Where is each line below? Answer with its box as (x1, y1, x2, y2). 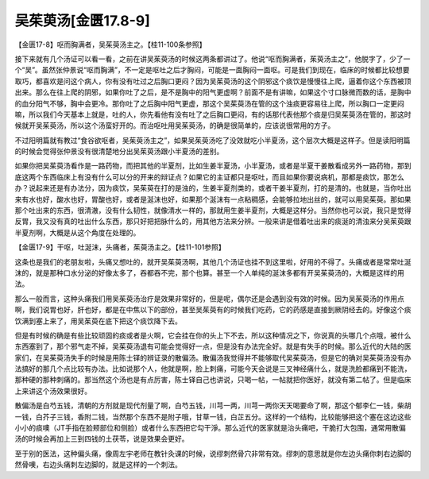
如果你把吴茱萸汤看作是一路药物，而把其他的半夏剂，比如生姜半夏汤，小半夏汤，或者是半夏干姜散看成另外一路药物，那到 (14, 161, 412, 171)
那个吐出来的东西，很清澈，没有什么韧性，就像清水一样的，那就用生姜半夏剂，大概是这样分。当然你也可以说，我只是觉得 (14, 206, 412, 215)
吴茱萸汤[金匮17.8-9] (14, 12, 151, 29)
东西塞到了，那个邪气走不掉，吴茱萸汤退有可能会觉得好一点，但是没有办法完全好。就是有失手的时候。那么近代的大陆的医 (14, 342, 412, 351)
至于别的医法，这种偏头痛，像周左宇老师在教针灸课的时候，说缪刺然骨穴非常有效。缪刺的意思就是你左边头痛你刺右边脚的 (14, 449, 412, 458)
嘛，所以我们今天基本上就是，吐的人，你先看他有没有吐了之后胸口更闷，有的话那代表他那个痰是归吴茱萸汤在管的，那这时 (14, 110, 412, 119)
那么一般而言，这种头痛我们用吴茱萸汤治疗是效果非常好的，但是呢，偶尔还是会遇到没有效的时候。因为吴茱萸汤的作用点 (14, 294, 404, 303)
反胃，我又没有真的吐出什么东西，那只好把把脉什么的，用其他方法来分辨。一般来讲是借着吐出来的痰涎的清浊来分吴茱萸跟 (14, 217, 412, 226)
